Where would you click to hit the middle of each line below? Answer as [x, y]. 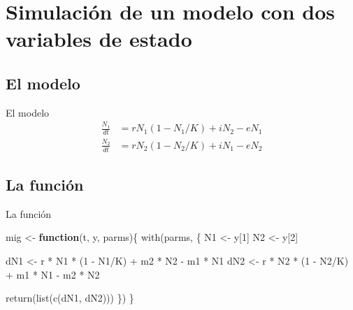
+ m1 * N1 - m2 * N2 [53, 274]
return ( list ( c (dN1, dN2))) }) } [70, 298]
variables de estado [99, 39]
